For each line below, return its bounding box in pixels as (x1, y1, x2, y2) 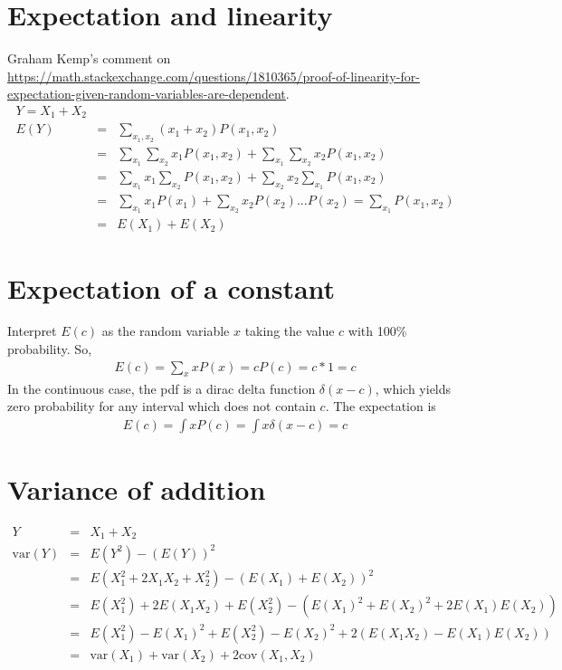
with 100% (348, 321, 407, 340)
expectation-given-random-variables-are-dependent (7, 84, 286, 103)
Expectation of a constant (7, 269, 336, 306)
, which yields (375, 378, 452, 397)
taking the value (244, 321, 335, 340)
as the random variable (101, 321, 230, 340)
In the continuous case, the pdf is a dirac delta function (7, 378, 316, 397)
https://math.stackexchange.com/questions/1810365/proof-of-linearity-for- (7, 66, 420, 85)
